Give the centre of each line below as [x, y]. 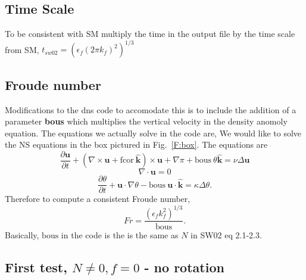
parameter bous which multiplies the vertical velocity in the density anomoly [146, 121]
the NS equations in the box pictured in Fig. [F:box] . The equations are [136, 144]
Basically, [22, 234]
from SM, [22, 49]
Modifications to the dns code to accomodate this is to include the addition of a [151, 109]
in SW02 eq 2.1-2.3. [226, 234]
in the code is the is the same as [120, 234]
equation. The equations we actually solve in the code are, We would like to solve [153, 133]
